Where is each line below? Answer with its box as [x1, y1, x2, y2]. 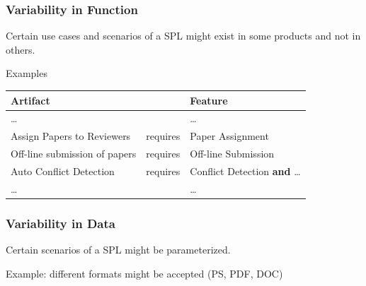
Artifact [11, 93, 50, 107]
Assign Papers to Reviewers [11, 129, 131, 143]
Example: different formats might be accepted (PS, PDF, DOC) [6, 266, 283, 280]
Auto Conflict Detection [11, 163, 115, 178]
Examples [6, 66, 47, 81]
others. [6, 42, 35, 56]
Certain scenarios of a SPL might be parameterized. [6, 242, 231, 257]
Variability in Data [6, 214, 115, 232]
